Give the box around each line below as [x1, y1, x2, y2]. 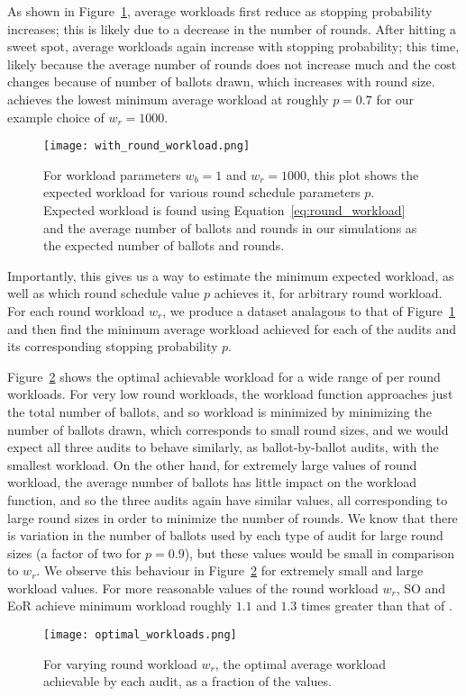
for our [376, 89, 415, 108]
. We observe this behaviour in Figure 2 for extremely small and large [36, 561, 424, 580]
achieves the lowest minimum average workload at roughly [7, 89, 329, 108]
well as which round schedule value [7, 284, 200, 303]
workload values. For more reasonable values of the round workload [7, 578, 379, 597]
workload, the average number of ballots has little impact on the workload [7, 473, 417, 492]
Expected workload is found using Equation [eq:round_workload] [43, 201, 406, 219]
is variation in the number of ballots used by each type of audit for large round [7, 526, 443, 545]
